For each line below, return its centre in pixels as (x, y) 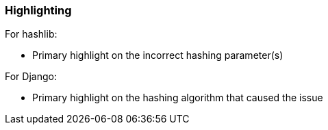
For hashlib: (31, 34)
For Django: (31, 77)
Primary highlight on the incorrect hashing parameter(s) (158, 55)
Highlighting (38, 10)
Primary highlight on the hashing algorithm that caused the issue (178, 98)
